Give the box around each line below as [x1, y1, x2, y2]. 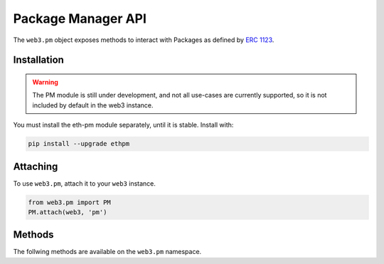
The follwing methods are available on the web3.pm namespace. [13, 248, 202, 256]
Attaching [13, 160, 58, 172]
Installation [13, 54, 64, 66]
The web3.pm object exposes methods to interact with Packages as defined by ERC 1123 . [13, 36, 274, 44]
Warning [32, 78, 58, 86]
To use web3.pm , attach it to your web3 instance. [13, 179, 156, 188]
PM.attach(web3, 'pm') [28, 208, 107, 216]
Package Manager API [13, 11, 147, 26]
